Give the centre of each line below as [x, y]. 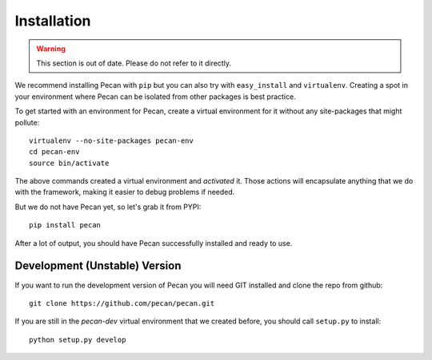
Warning [51, 49]
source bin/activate [69, 163]
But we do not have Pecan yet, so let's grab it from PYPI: [108, 207]
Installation [53, 21]
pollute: [27, 122]
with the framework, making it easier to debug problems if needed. [125, 192]
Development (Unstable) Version [98, 266]
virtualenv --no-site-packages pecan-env [111, 140]
